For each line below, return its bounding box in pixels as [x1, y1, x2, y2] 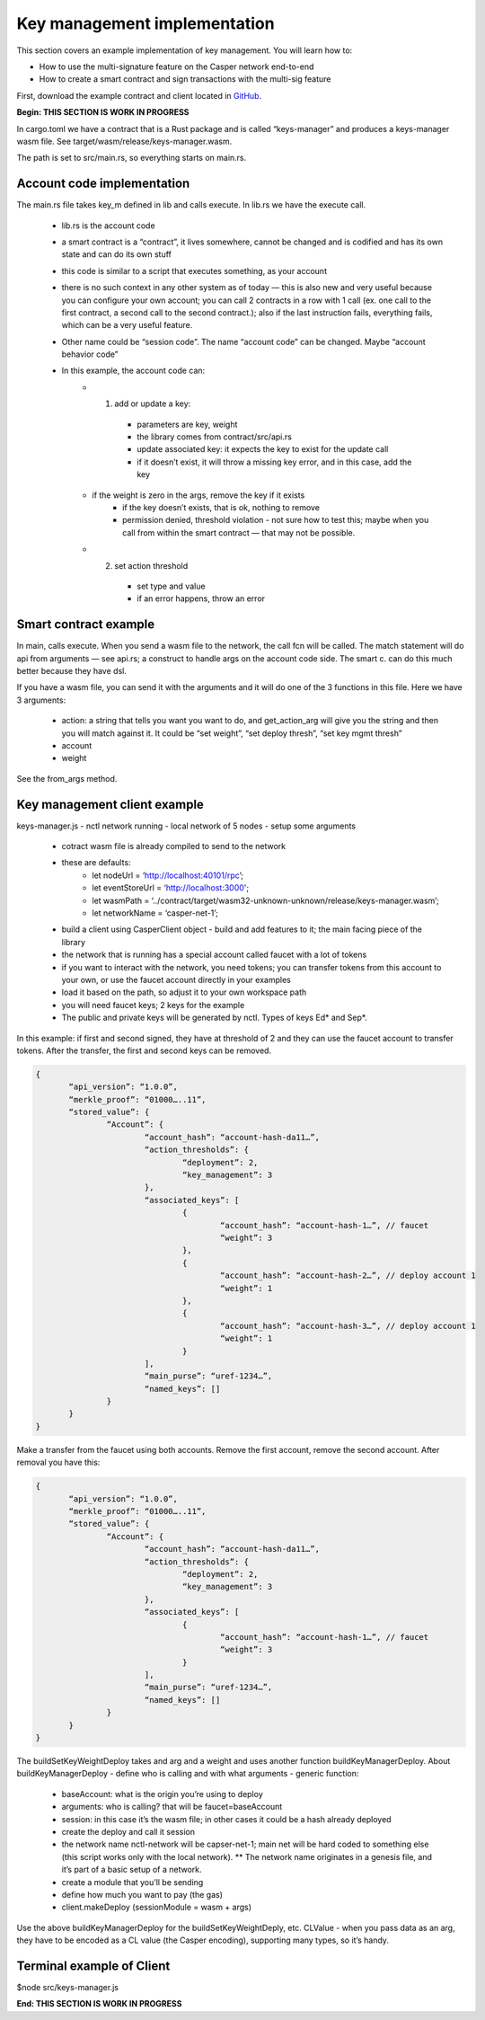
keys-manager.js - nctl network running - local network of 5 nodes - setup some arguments [16, 820, 357, 831]
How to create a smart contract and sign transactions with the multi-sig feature [39, 74, 331, 84]
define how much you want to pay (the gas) [61, 1889, 224, 1900]
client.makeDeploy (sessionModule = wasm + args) [61, 1901, 251, 1913]
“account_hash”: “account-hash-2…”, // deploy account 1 [220, 1271, 476, 1280]
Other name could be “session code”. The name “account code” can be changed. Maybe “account [61, 336, 426, 347]
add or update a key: [114, 398, 191, 409]
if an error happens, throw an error [137, 593, 265, 604]
